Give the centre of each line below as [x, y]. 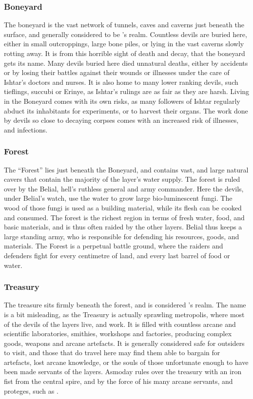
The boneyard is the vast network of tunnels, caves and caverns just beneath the [124, 25]
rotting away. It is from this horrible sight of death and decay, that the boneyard [125, 53]
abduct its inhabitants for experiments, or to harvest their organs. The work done [126, 110]
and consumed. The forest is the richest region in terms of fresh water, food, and [124, 217]
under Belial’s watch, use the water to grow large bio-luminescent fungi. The [118, 198]
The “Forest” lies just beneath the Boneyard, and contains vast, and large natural [126, 169]
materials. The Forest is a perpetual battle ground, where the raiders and [114, 246]
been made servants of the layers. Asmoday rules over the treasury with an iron [123, 371]
